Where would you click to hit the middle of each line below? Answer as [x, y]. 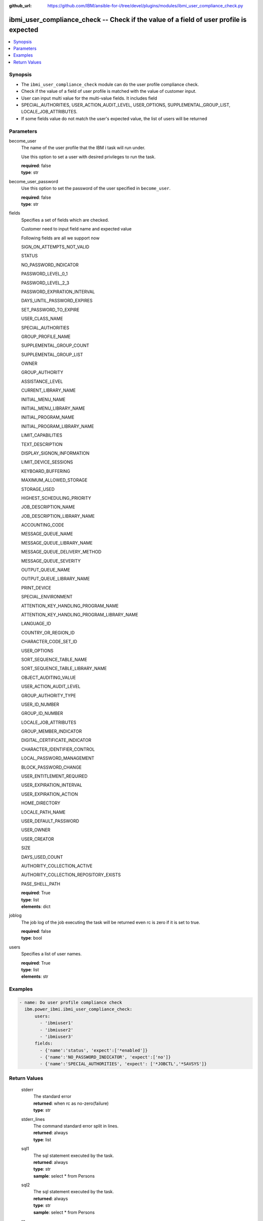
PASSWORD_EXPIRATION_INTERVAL [58, 292]
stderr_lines [33, 1119]
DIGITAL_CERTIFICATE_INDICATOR [56, 740]
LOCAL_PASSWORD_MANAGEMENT [58, 758]
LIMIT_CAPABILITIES [42, 435]
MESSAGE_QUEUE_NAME [47, 534]
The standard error [52, 1096]
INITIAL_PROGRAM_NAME [48, 417]
